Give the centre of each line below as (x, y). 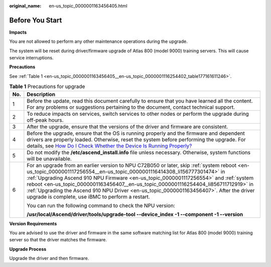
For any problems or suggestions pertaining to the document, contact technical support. (131, 107)
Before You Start (36, 20)
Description (41, 94)
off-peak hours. (45, 120)
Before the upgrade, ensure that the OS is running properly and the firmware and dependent (136, 133)
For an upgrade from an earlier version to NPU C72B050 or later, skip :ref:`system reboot (132, 165)
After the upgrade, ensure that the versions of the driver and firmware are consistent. (127, 127)
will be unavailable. (49, 158)
